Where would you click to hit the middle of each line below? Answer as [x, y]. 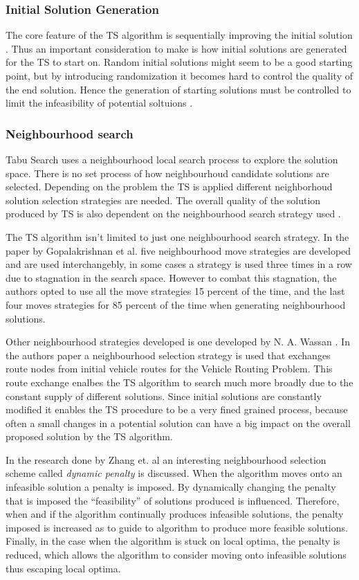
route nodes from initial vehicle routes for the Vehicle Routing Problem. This [169, 369]
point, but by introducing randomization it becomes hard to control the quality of [179, 75]
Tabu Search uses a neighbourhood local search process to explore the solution [172, 159]
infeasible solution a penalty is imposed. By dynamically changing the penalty [171, 487]
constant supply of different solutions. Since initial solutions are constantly [164, 396]
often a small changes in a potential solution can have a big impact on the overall [178, 423]
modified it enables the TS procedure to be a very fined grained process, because [177, 409]
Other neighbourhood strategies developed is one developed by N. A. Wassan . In [178, 342]
